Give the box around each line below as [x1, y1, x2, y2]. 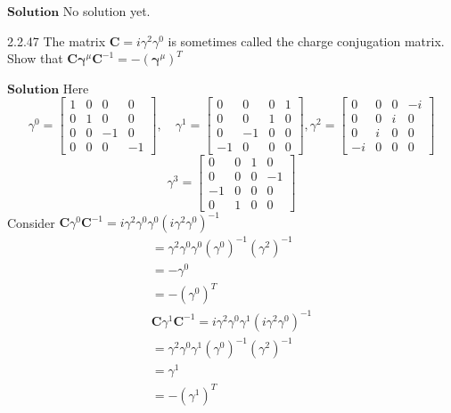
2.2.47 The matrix [7, 31, 106, 50]
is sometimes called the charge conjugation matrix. [168, 31, 445, 50]
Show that [7, 49, 63, 68]
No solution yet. [62, 2, 151, 20]
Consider [7, 213, 55, 231]
